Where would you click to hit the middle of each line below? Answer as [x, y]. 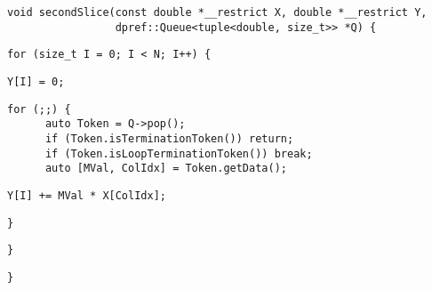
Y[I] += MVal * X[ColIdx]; [87, 195]
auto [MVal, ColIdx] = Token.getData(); [166, 169]
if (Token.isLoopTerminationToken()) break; [179, 153]
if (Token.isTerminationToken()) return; [169, 138]
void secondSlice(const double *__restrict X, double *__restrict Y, [217, 12]
